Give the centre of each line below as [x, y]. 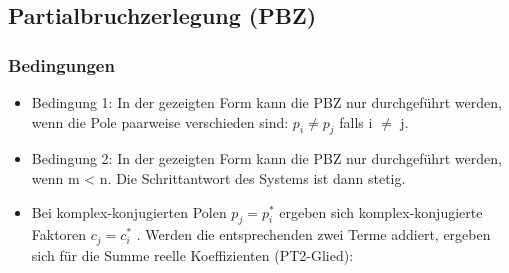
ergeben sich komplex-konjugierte [381, 211]
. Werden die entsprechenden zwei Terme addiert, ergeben [313, 234]
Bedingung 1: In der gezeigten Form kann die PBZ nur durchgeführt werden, [266, 102]
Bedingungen [61, 64]
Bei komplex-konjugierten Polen [129, 211]
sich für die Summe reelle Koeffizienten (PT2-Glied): [192, 254]
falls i [356, 121]
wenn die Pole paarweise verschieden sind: [160, 121]
